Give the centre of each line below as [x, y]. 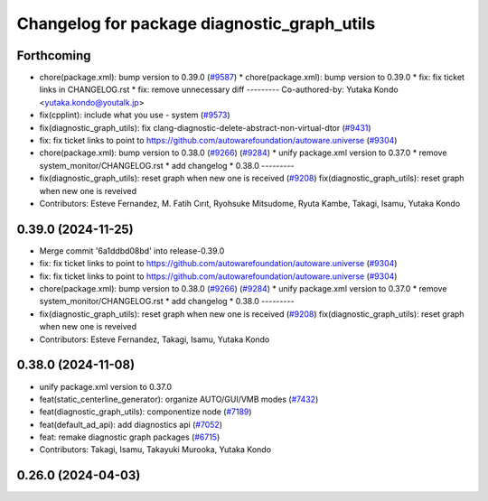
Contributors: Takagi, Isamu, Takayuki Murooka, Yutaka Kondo [155, 450]
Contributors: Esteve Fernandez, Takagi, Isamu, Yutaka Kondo [155, 339]
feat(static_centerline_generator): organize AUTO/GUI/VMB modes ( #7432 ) [179, 399]
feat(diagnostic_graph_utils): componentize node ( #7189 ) [145, 412]
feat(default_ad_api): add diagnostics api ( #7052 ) [131, 424]
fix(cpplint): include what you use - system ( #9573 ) [135, 115]
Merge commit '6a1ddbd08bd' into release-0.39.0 [132, 250]
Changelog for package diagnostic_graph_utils [196, 23]
